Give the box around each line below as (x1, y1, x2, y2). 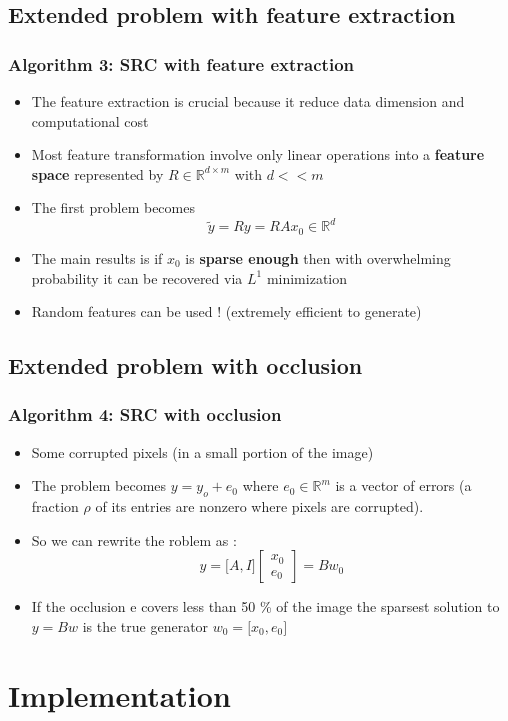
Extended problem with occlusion (8, 350, 363, 381)
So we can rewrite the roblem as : (31, 529, 237, 550)
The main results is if (31, 247, 163, 268)
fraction (31, 496, 79, 517)
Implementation (8, 674, 231, 715)
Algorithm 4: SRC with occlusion (8, 402, 282, 427)
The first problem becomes (31, 197, 195, 218)
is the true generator (82, 615, 209, 636)
